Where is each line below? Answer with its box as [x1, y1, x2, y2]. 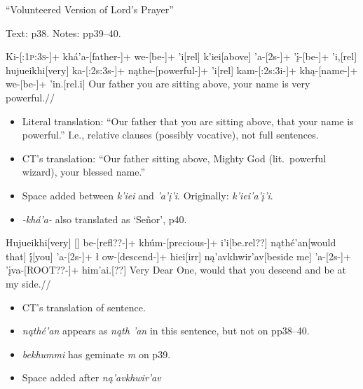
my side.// [6, 276, 51, 290]
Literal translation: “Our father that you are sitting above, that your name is [22, 113, 354, 128]
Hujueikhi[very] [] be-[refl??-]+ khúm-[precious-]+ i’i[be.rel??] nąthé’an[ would [6, 235, 336, 250]
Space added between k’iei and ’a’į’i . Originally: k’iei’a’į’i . [22, 188, 273, 202]
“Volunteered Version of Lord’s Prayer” [6, 2, 174, 16]
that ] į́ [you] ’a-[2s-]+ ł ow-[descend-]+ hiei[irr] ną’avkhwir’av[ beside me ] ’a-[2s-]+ [6, 248, 351, 263]
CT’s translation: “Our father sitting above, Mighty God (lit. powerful [22, 150, 327, 165]
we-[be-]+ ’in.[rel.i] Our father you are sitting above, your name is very [6, 76, 310, 91]
